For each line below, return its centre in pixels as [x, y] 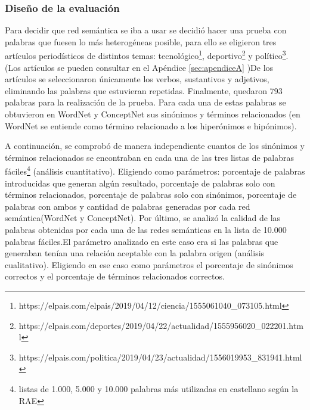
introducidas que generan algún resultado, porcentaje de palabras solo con [140, 183]
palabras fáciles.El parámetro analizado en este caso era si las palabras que [142, 241]
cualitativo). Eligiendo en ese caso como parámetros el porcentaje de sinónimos [149, 264]
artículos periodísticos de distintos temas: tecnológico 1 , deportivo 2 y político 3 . [147, 55]
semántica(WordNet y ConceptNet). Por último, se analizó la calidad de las [143, 218]
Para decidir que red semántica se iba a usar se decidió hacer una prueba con [146, 30]
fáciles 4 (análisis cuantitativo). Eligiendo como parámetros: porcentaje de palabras [155, 170]
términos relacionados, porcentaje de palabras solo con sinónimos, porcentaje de [151, 195]
